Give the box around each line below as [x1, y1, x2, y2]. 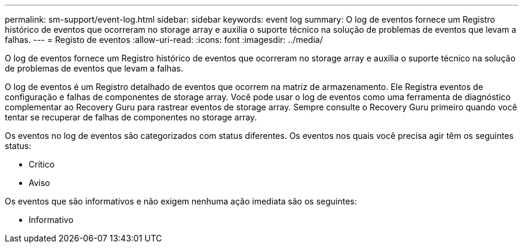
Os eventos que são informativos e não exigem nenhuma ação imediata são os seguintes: [5, 196, 357, 206]
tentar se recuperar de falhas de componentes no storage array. [5, 112, 257, 122]
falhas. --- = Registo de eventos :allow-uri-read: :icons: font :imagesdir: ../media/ [5, 35, 323, 45]
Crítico [29, 159, 55, 169]
